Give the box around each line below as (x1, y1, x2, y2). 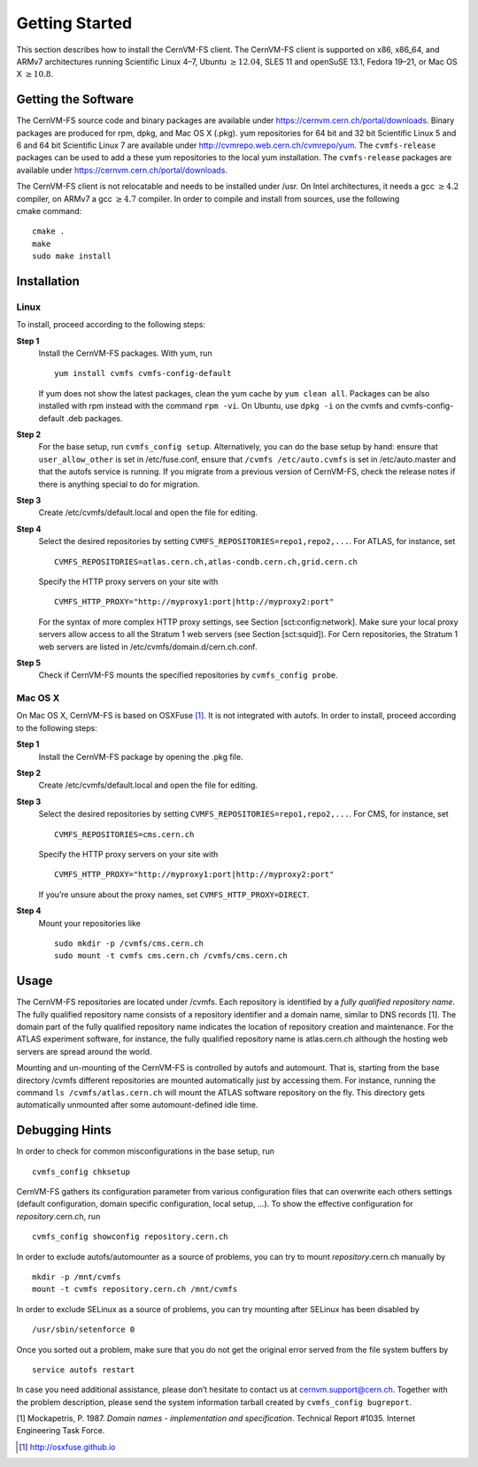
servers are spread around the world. (16, 1046, 152, 1056)
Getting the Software (16, 92, 135, 107)
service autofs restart (32, 1364, 135, 1375)
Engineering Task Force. (16, 1425, 105, 1436)
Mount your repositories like (38, 918, 141, 928)
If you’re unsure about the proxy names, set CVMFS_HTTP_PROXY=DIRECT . (38, 889, 310, 900)
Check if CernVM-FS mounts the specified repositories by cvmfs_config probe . (38, 670, 338, 680)
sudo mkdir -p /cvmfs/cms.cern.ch (54, 938, 204, 949)
